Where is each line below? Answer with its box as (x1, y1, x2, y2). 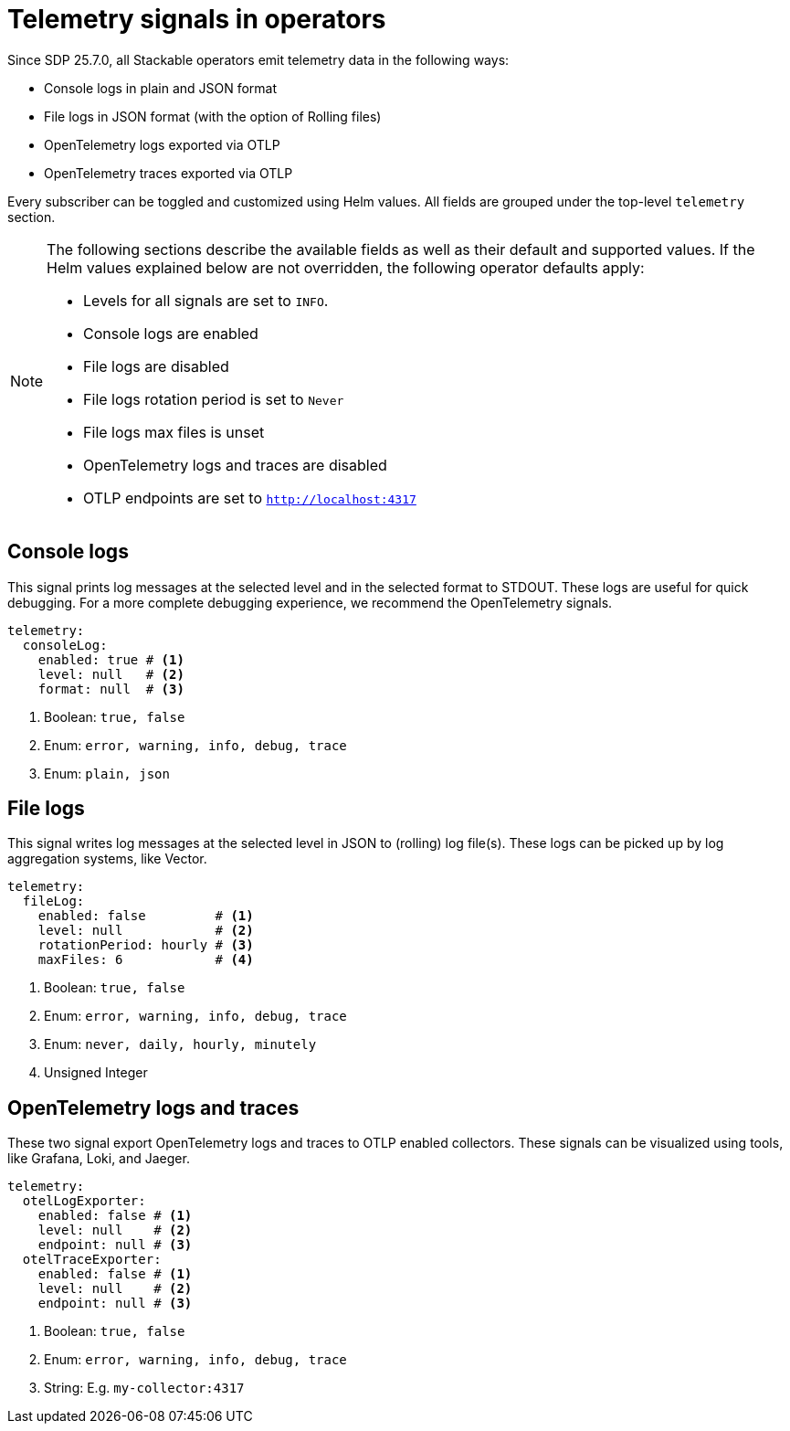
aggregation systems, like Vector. (7, 851, 207, 867)
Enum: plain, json (44, 765, 170, 781)
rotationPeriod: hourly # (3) (37, 938, 254, 953)
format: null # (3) (37, 681, 184, 696)
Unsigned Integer (44, 1065, 148, 1081)
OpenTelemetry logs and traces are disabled (83, 455, 387, 474)
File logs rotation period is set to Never (83, 389, 344, 408)
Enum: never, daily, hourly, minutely (44, 1036, 317, 1053)
